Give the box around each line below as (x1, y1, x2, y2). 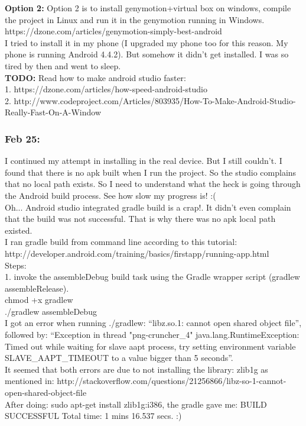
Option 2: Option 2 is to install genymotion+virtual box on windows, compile (5, 2, 291, 14)
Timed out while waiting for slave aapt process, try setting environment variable (5, 340, 296, 352)
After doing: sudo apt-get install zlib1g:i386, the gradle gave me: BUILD (5, 398, 267, 410)
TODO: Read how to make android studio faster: (5, 71, 186, 83)
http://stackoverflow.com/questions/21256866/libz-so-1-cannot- (57, 375, 287, 387)
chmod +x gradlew (5, 293, 73, 306)
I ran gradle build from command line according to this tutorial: (5, 235, 237, 248)
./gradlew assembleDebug (5, 305, 97, 317)
